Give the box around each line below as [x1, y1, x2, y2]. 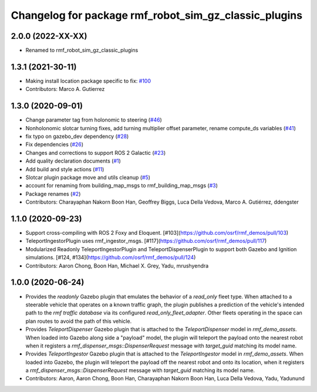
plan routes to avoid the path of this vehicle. [25, 317, 132, 325]
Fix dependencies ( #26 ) [25, 141, 84, 148]
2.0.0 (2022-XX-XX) [11, 31, 87, 41]
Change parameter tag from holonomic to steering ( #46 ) [25, 116, 163, 123]
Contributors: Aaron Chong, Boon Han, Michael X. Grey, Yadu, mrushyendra [25, 262, 209, 269]
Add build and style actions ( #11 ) [25, 165, 104, 173]
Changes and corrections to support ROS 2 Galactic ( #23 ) [25, 149, 166, 156]
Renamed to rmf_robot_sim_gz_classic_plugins [25, 47, 139, 54]
